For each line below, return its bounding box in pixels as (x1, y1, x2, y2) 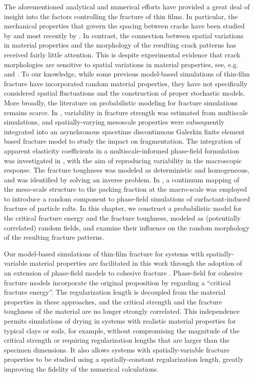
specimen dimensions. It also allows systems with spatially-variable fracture (4, 344, 230, 354)
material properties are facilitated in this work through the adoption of (29, 258, 242, 268)
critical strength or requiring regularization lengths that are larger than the (4, 335, 230, 345)
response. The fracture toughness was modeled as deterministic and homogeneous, (4, 165, 250, 175)
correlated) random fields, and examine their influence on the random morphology (4, 222, 250, 232)
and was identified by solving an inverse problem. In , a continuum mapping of (4, 174, 239, 184)
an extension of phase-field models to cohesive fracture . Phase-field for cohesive (4, 268, 243, 278)
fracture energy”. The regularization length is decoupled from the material (4, 287, 226, 297)
